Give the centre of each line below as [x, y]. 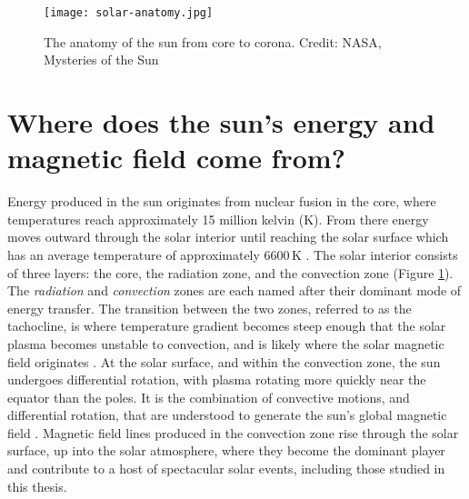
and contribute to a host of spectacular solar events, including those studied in [226, 469]
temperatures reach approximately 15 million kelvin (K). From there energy [218, 219]
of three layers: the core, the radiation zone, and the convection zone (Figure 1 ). [230, 272]
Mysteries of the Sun [101, 60]
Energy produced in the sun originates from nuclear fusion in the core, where [222, 201]
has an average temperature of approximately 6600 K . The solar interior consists [233, 254]
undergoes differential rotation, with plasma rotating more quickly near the [217, 379]
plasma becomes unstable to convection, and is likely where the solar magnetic [226, 343]
